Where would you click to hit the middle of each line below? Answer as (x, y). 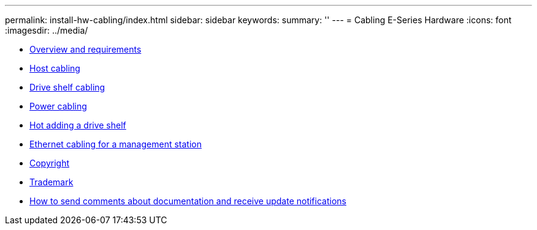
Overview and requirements (86, 49)
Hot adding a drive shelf (78, 125)
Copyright (50, 163)
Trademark (51, 182)
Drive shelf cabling (67, 87)
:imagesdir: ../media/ (47, 30)
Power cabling (58, 106)
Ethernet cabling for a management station (116, 144)
